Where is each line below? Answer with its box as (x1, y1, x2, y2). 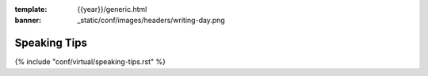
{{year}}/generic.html (77, 5, 147, 13)
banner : (14, 16, 42, 25)
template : (14, 5, 48, 13)
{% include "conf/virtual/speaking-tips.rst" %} (14, 57, 166, 66)
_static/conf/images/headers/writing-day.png (77, 16, 225, 25)
